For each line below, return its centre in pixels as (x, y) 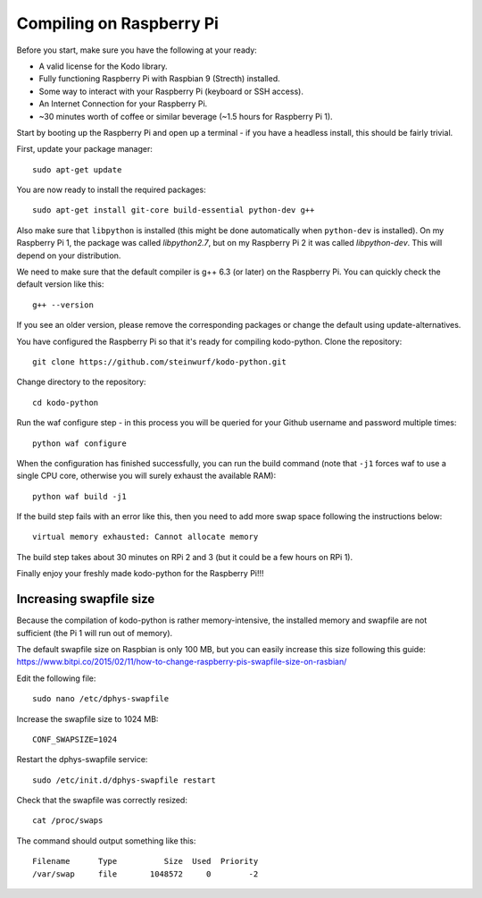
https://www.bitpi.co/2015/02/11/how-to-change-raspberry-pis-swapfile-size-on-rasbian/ (182, 662)
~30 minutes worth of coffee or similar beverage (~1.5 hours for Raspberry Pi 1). (186, 116)
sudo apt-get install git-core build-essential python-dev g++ (174, 210)
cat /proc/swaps (68, 821)
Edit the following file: (56, 678)
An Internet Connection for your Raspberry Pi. (123, 104)
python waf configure (79, 443)
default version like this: (60, 284)
